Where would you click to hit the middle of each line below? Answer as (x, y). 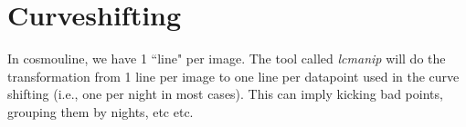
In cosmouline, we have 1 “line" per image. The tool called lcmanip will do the (227, 59)
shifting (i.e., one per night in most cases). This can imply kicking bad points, (225, 94)
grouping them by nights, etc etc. (101, 111)
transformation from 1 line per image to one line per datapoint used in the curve (233, 76)
